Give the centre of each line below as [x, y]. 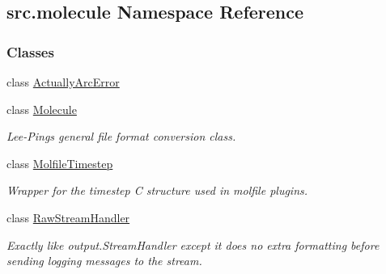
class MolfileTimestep [60, 163]
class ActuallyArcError [63, 82]
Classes [30, 51]
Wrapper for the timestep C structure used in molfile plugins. [157, 190]
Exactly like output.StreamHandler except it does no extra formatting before [193, 244]
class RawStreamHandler [68, 217]
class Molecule [42, 109]
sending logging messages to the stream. [104, 261]
